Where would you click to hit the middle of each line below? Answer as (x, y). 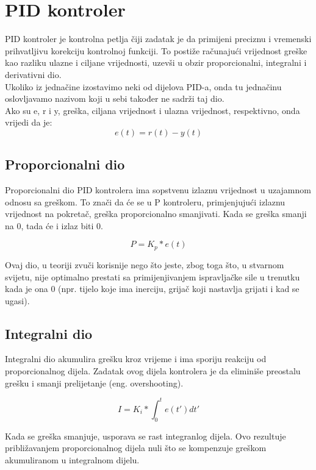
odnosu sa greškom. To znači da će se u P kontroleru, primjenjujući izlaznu (145, 201)
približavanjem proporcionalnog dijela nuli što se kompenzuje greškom (136, 448)
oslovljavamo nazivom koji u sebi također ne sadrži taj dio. (115, 98)
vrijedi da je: (29, 122)
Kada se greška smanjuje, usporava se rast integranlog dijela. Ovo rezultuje (145, 436)
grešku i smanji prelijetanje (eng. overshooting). (94, 383)
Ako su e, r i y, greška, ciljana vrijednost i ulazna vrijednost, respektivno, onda (153, 110)
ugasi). (17, 300)
